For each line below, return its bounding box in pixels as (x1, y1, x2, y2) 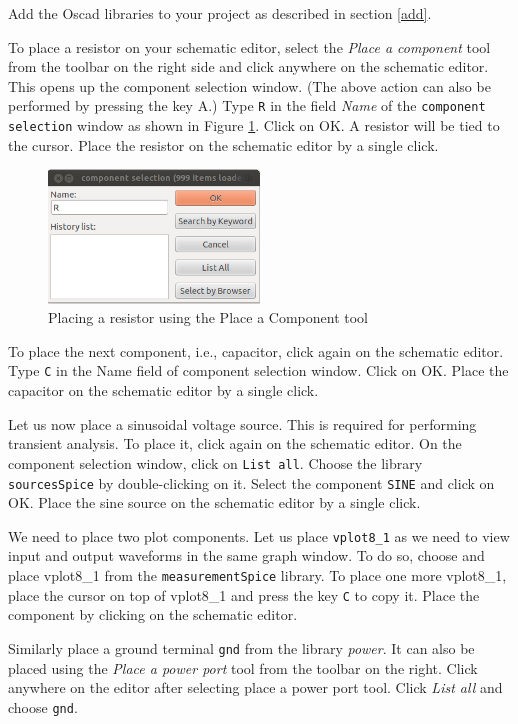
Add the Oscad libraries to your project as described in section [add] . (8, 3, 432, 23)
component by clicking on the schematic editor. (8, 604, 298, 625)
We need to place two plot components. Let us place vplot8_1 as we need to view (8, 525, 510, 546)
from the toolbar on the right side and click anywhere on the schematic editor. (8, 56, 489, 77)
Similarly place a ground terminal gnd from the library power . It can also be (8, 637, 475, 658)
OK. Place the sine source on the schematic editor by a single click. (8, 492, 421, 513)
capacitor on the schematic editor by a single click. (8, 380, 319, 401)
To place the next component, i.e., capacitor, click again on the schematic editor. (8, 340, 504, 361)
